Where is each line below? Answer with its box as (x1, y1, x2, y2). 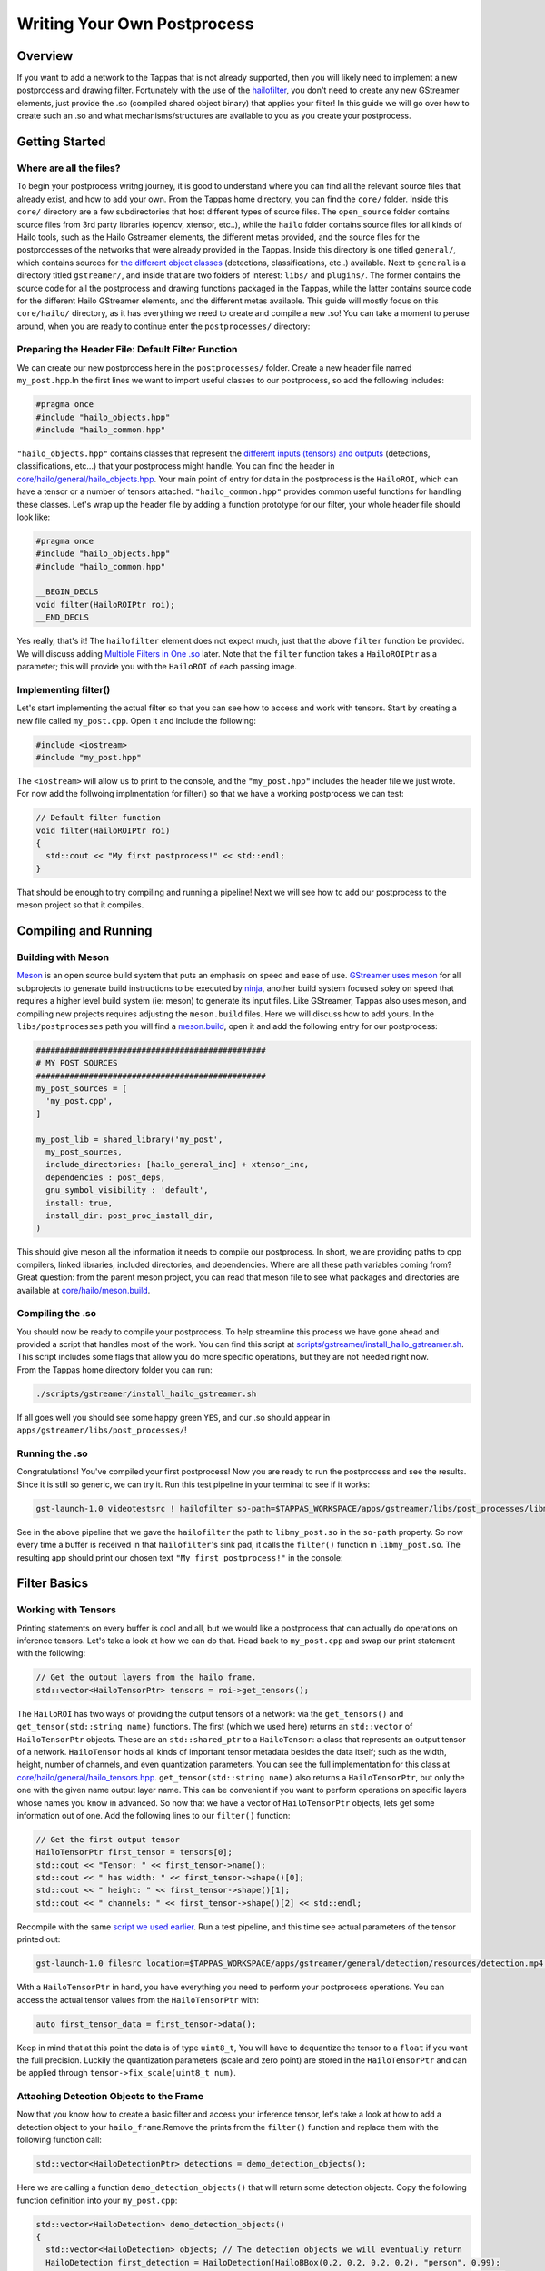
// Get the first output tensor (35, 1834, 181, 1844)
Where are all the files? (16, 162, 121, 174)
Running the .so (16, 1447, 88, 1460)
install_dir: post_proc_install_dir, (45, 1211, 213, 1221)
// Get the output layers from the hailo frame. (35, 1672, 257, 1682)
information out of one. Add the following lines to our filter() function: (16, 1810, 291, 1820)
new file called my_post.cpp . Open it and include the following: (16, 715, 256, 726)
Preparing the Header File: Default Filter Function (16, 343, 238, 356)
